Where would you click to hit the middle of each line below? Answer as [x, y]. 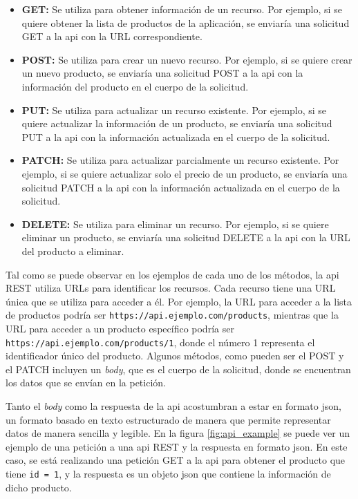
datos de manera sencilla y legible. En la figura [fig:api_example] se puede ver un [178, 433]
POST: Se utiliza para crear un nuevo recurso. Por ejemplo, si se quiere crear [187, 59]
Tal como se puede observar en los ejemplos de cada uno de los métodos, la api [172, 274]
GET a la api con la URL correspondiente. [112, 36]
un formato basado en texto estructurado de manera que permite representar [168, 419]
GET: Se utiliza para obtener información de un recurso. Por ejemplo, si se [182, 9]
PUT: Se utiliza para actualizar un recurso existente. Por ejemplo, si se [174, 110]
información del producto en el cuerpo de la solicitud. [135, 86]
